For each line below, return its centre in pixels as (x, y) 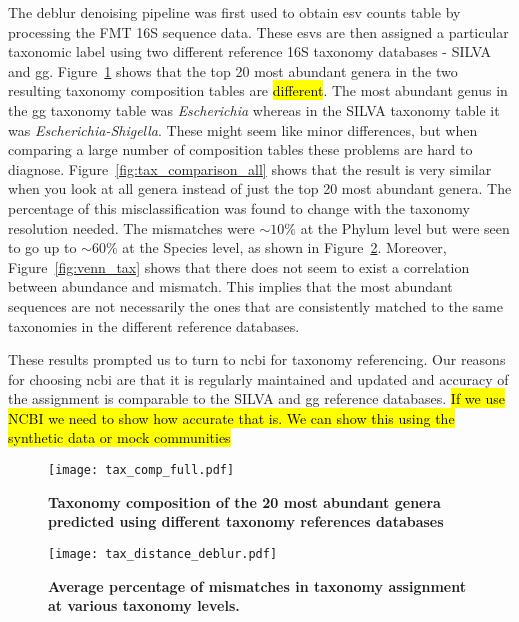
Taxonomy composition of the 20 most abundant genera (244, 501)
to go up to (42, 247)
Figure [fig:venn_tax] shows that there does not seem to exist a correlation (239, 266)
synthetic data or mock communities (119, 437)
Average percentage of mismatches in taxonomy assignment (257, 585)
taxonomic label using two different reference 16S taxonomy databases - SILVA (250, 51)
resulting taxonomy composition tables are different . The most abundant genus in (258, 90)
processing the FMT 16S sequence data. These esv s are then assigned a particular (258, 31)
